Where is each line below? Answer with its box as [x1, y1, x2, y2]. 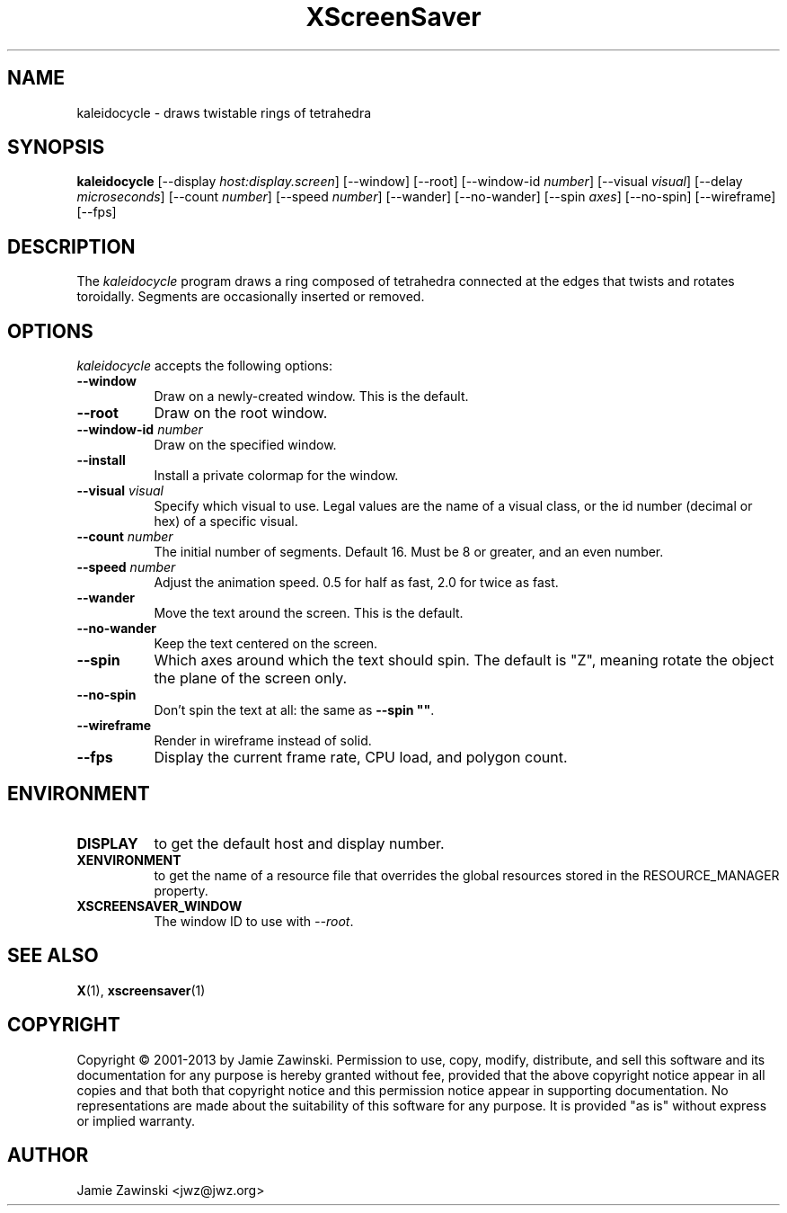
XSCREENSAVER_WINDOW [76, 897, 243, 914]
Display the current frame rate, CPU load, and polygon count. [154, 748, 568, 767]
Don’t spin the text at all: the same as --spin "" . [154, 702, 435, 718]
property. [154, 882, 208, 898]
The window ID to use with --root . [154, 913, 354, 929]
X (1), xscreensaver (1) [76, 982, 206, 998]
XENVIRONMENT [76, 852, 181, 868]
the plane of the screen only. [154, 669, 348, 688]
